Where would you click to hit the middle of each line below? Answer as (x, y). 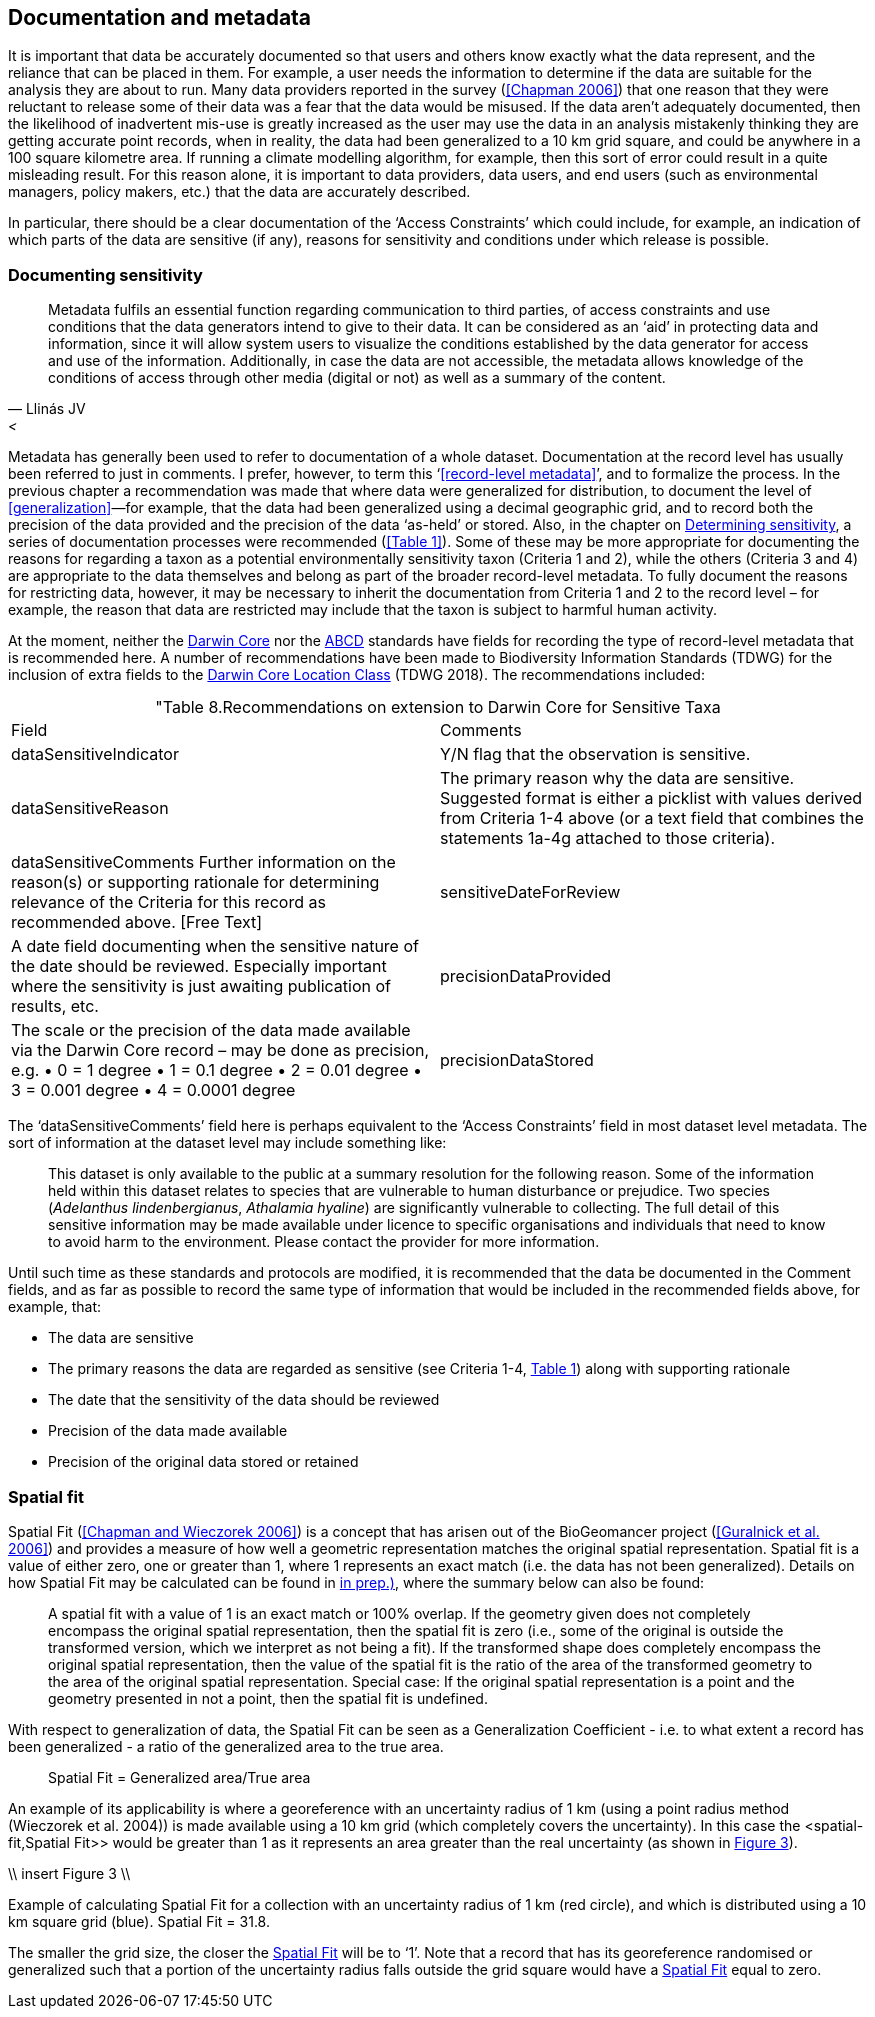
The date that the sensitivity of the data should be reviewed (244, 1400)
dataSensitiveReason (90, 808)
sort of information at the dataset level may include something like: (227, 1143)
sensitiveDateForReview (530, 892)
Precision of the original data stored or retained (203, 1462)
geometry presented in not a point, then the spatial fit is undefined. (268, 1698)
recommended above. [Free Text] (137, 922)
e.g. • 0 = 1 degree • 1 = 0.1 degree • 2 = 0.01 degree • (216, 1070)
